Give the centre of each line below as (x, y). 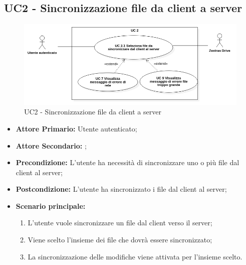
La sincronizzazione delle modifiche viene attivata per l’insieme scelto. (135, 256)
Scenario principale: (51, 206)
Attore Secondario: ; (51, 145)
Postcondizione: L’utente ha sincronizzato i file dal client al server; (121, 189)
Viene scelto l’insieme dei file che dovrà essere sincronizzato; (120, 240)
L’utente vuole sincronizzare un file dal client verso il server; (120, 223)
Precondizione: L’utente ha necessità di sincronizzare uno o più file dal (128, 162)
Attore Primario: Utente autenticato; (76, 128)
